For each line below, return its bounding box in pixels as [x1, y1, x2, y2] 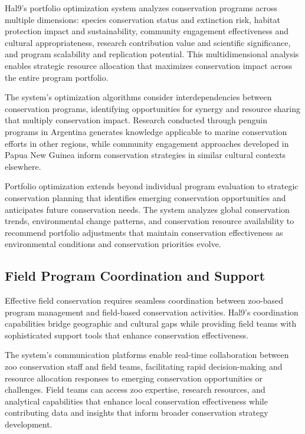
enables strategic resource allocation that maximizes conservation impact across [5, 59, 293, 71]
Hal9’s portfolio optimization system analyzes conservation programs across [5, 2, 278, 14]
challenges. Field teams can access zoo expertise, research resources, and [5, 383, 265, 396]
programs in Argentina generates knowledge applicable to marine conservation [5, 125, 287, 137]
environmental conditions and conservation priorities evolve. [5, 238, 221, 250]
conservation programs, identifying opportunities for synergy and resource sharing [5, 102, 300, 114]
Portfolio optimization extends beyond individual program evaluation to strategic [5, 180, 299, 192]
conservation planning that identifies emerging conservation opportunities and [5, 191, 286, 203]
